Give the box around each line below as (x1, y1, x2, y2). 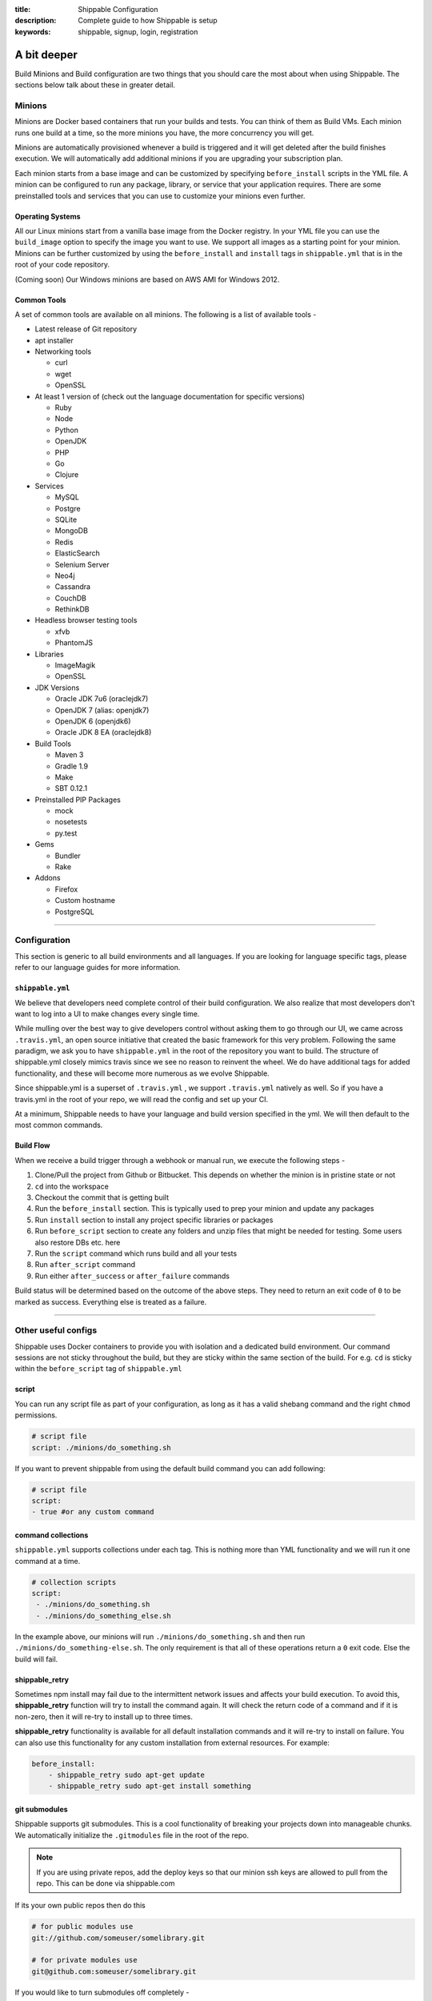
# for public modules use (31, 1922, 134, 1931)
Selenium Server (54, 559, 110, 569)
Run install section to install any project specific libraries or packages (34, 1215, 274, 1225)
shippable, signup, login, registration (78, 26, 198, 36)
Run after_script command (34, 1260, 136, 1269)
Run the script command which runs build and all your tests (34, 1249, 238, 1258)
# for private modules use (31, 1955, 138, 1965)
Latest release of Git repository (34, 324, 138, 334)
